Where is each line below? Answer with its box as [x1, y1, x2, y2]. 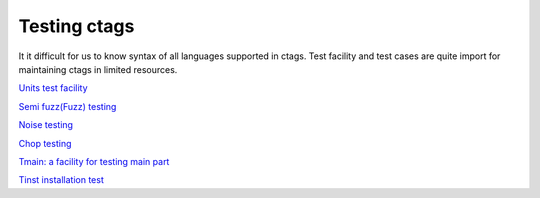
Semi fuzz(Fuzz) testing [18, 100, 117, 112]
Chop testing [18, 137, 72, 149]
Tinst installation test [18, 174, 104, 186]
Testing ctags [18, 15, 135, 37]
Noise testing [18, 119, 74, 131]
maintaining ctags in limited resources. [18, 63, 178, 75]
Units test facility [18, 82, 89, 94]
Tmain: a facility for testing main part [18, 155, 170, 167]
